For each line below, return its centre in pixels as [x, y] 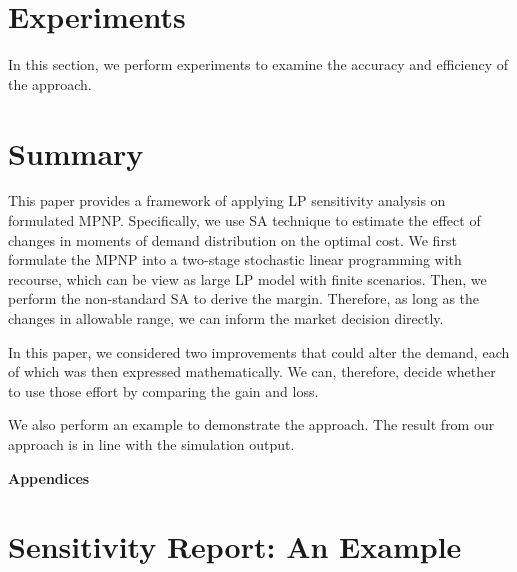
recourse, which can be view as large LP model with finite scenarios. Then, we [247, 278]
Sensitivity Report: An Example [235, 546]
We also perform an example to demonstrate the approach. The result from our [251, 424]
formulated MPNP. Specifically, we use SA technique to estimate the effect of [244, 220]
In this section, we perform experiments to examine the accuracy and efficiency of [258, 64]
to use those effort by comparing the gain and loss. [163, 390]
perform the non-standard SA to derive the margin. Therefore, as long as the [244, 298]
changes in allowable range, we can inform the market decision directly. [226, 318]
